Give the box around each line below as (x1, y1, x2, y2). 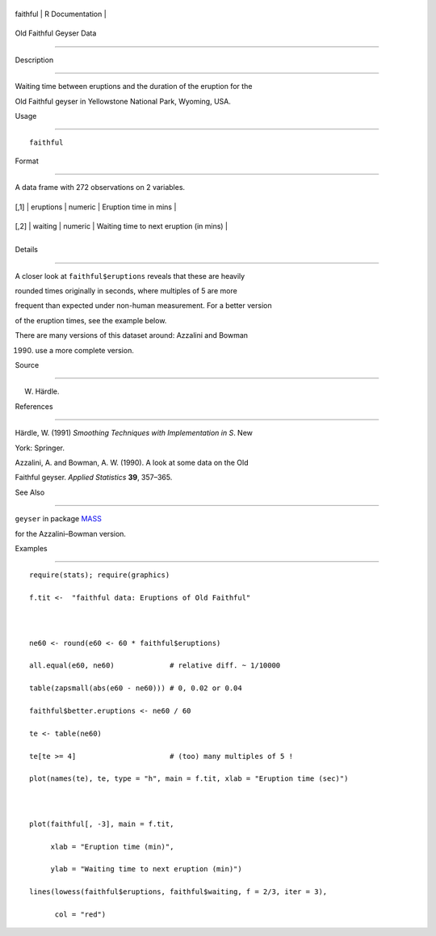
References (15, 401, 53, 411)
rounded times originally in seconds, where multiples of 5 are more (15, 286, 237, 296)
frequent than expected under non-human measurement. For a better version (15, 301, 272, 310)
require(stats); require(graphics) (29, 571, 170, 580)
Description (15, 55, 54, 65)
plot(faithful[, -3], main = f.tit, (29, 819, 174, 828)
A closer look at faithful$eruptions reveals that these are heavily (15, 271, 245, 280)
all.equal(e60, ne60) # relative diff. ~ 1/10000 (29, 661, 281, 670)
